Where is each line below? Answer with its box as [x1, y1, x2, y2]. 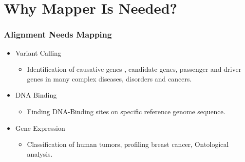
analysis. [27, 148, 53, 159]
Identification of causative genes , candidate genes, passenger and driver [27, 64, 242, 74]
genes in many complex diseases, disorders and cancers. [27, 73, 192, 83]
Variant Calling [15, 47, 61, 58]
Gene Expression [15, 122, 65, 133]
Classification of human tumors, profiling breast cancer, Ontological [27, 139, 229, 149]
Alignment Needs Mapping [4, 28, 112, 40]
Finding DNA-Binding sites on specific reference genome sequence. [27, 106, 226, 116]
